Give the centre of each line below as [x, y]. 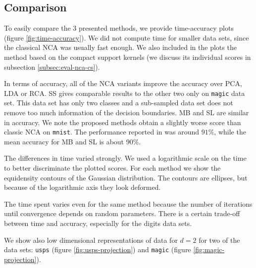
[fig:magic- [209, 249]
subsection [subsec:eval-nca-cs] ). [52, 67]
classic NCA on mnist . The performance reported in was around [102, 132]
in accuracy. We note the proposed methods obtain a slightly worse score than [123, 122]
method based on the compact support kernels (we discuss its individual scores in [128, 57]
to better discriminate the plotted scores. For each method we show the [112, 168]
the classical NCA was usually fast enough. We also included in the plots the [120, 47]
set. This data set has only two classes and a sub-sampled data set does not [119, 103]
